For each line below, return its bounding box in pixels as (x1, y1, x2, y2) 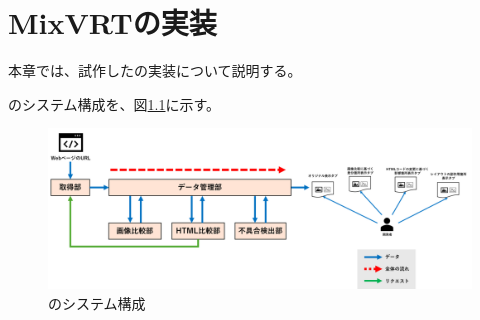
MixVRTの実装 (8, 2, 217, 43)
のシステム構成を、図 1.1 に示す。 (8, 93, 221, 114)
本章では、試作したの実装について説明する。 (8, 60, 302, 81)
